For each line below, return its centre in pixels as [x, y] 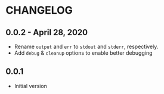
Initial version [30, 86]
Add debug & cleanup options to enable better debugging [83, 53]
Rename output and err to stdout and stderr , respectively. [86, 46]
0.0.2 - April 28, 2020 [47, 32]
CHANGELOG [39, 10]
